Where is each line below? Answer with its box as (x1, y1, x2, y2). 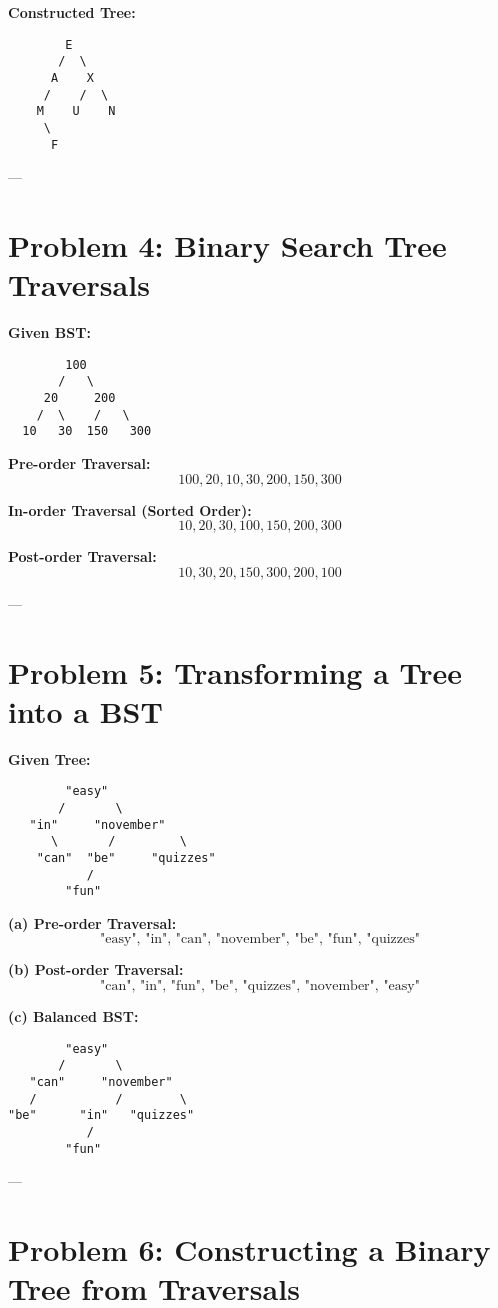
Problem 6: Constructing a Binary (8, 1229, 491, 1269)
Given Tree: (8, 748, 91, 769)
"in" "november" (29, 817, 166, 832)
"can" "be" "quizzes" (36, 850, 216, 865)
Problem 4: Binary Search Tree (8, 224, 447, 265)
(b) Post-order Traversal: (8, 959, 184, 980)
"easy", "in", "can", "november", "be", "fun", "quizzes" (100, 932, 420, 947)
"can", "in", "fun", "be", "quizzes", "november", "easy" (100, 979, 420, 994)
